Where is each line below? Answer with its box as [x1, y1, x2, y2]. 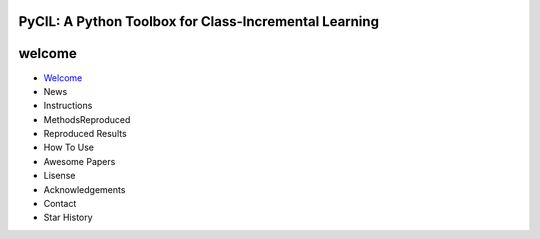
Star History [43, 211, 94, 224]
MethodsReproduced [43, 113, 131, 125]
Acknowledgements [43, 183, 126, 195]
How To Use [43, 141, 95, 154]
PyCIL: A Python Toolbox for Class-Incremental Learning [18, 13, 380, 30]
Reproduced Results [43, 128, 127, 140]
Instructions [43, 100, 93, 112]
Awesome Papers [43, 155, 116, 167]
